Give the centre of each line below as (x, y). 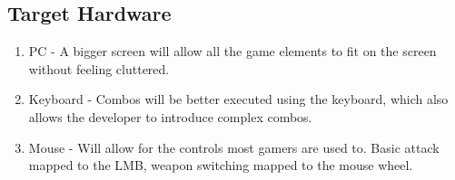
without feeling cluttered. (99, 68)
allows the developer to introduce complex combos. (170, 116)
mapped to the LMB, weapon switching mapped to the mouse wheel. (221, 165)
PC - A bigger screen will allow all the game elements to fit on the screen (232, 51)
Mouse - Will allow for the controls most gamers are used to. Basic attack (234, 147)
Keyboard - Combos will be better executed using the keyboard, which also (238, 99)
